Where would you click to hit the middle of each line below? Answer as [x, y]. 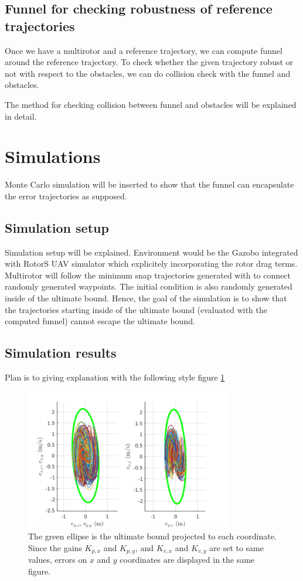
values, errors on [58, 560]
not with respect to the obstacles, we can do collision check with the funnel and [148, 73]
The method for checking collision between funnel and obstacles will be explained [151, 104]
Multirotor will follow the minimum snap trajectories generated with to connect [148, 275]
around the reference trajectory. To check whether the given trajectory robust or [149, 62]
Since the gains [55, 547]
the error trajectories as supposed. [66, 196]
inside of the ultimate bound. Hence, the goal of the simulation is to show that [146, 298]
